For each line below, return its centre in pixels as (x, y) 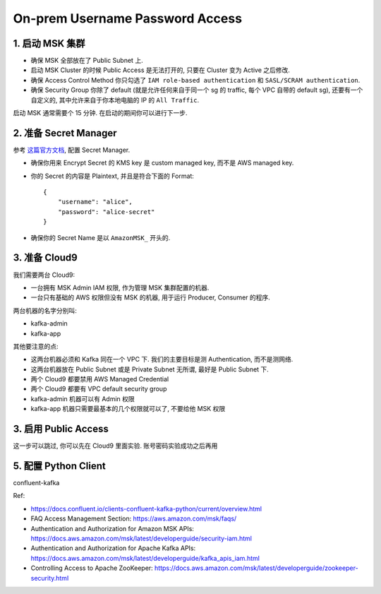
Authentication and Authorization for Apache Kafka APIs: (113, 548)
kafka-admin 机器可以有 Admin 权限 (83, 398)
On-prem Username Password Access (128, 18)
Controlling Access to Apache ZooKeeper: (92, 568)
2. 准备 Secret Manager (65, 133)
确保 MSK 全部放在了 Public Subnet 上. (87, 61)
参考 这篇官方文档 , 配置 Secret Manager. (72, 150)
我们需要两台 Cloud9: (44, 275)
